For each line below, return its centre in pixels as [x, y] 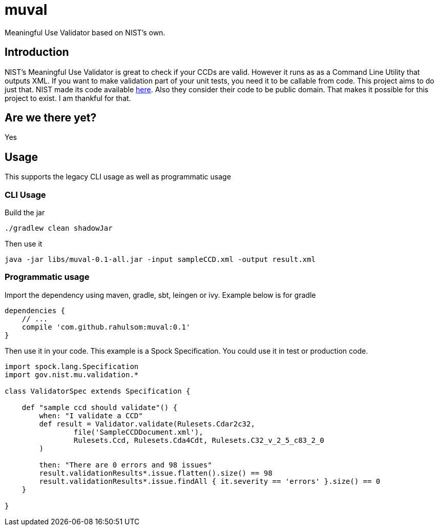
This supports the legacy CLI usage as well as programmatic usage [118, 177]
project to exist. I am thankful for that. [68, 98]
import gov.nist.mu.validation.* [72, 374]
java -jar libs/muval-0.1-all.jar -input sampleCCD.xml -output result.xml [160, 260]
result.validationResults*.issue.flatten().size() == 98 [156, 473]
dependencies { [35, 310]
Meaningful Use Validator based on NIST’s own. [85, 32]
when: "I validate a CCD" [91, 415]
